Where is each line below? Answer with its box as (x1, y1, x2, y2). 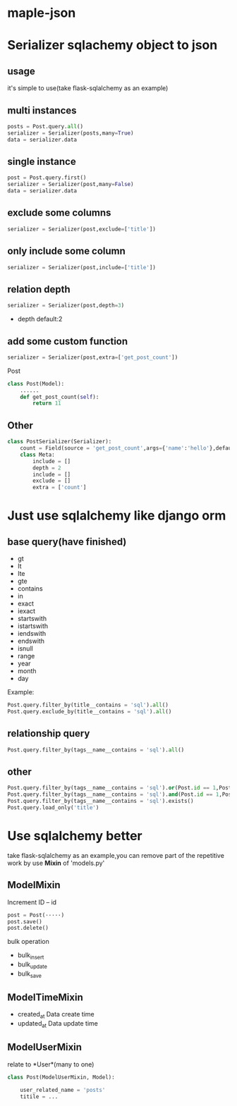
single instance (7, 156, 76, 168)
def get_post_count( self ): (20, 393, 99, 400)
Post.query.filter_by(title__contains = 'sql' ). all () (7, 701, 169, 709)
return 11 (32, 400, 61, 407)
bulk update (17, 960, 47, 970)
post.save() (7, 918, 42, 925)
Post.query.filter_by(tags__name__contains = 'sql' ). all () (7, 746, 185, 754)
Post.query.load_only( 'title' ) (7, 804, 99, 811)
